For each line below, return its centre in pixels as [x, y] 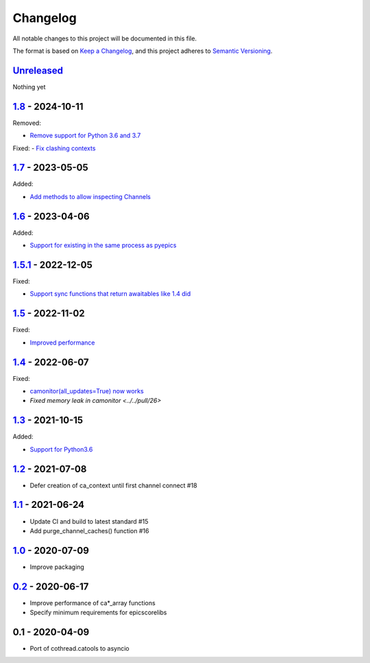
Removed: [27, 123]
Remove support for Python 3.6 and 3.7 [85, 136]
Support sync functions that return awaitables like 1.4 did [110, 294]
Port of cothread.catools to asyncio [79, 649]
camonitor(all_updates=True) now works [87, 391]
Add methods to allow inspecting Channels [90, 196]
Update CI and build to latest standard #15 [89, 521]
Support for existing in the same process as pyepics [103, 245]
